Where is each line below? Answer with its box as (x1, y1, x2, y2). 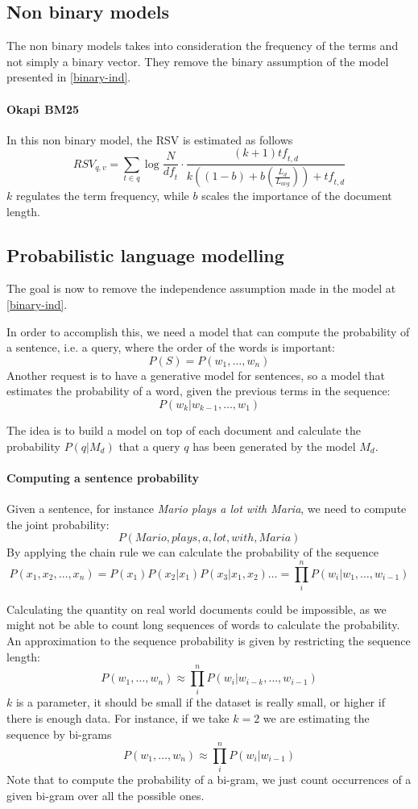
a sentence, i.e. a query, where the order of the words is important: (6, 339, 336, 356)
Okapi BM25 (6, 100, 80, 117)
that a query (118, 437, 180, 454)
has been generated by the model (192, 437, 356, 454)
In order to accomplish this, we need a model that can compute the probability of (6, 323, 410, 340)
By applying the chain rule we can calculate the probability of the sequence (6, 544, 379, 561)
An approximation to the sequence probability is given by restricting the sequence (6, 632, 411, 649)
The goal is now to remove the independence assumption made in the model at (6, 280, 396, 297)
